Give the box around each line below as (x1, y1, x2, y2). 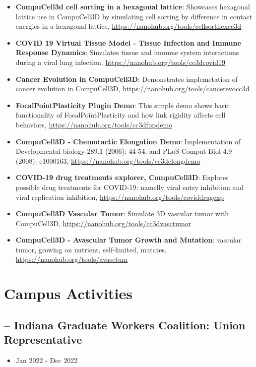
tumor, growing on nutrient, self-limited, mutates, (15, 244, 167, 254)
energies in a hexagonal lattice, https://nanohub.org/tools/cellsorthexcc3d (15, 21, 242, 31)
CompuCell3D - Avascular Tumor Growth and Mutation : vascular (15, 235, 242, 245)
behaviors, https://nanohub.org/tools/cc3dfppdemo (15, 119, 173, 129)
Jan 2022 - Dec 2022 (15, 355, 78, 366)
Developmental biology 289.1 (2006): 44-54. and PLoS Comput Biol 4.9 (15, 146, 232, 156)
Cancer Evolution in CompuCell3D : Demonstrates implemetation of (15, 73, 238, 84)
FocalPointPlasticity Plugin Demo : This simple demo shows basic (15, 100, 230, 110)
